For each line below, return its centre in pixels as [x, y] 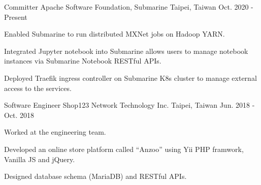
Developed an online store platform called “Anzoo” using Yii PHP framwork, [124, 149]
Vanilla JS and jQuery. [40, 159]
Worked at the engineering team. [55, 132]
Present [16, 17]
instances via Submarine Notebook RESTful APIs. [83, 61]
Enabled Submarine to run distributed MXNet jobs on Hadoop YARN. [115, 34]
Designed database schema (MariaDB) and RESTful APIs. [95, 176]
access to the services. [38, 88]
